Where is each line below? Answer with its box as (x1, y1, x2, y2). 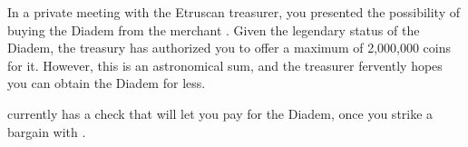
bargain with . (7, 122, 86, 141)
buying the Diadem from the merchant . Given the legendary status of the (7, 20, 420, 39)
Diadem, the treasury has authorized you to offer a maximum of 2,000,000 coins (7, 38, 452, 57)
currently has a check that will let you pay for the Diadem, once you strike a (7, 103, 434, 122)
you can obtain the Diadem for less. (7, 73, 206, 93)
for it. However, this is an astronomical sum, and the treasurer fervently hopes (7, 55, 443, 74)
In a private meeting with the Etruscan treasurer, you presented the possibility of (7, 3, 460, 21)
